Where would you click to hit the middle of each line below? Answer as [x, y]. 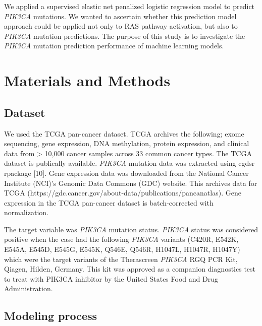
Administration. [29, 288]
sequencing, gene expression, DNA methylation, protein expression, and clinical [127, 143]
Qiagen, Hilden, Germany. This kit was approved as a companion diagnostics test [130, 269]
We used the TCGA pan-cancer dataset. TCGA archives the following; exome [124, 133]
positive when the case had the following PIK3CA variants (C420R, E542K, [121, 239]
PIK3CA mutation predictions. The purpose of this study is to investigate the [125, 36]
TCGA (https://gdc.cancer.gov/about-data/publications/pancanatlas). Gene [123, 193]
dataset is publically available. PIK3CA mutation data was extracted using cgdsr [129, 163]
